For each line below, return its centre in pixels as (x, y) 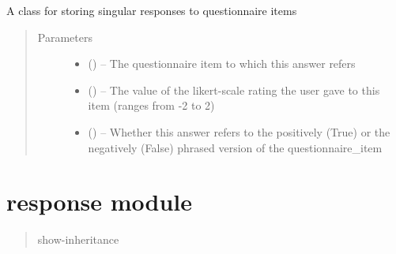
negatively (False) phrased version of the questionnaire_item (235, 147)
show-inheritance (78, 239)
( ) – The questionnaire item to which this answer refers (222, 64)
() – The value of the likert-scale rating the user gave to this (234, 90)
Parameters (65, 37)
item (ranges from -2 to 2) (151, 105)
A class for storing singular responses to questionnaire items (152, 10)
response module (100, 202)
